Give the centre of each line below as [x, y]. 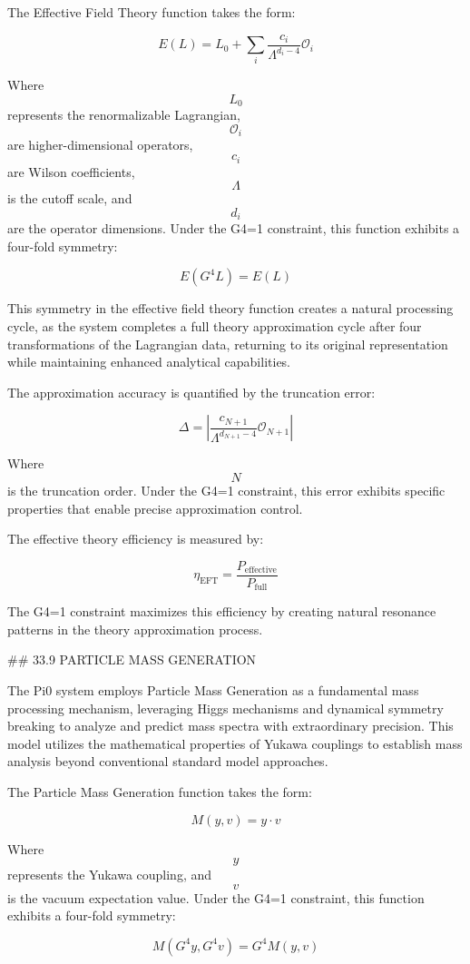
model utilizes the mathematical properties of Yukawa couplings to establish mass [235, 743]
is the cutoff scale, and [70, 198]
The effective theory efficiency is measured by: [136, 539]
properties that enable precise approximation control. [155, 508]
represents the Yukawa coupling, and [110, 875]
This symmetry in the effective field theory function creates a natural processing [230, 308]
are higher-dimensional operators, [100, 145]
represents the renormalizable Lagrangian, [124, 115]
